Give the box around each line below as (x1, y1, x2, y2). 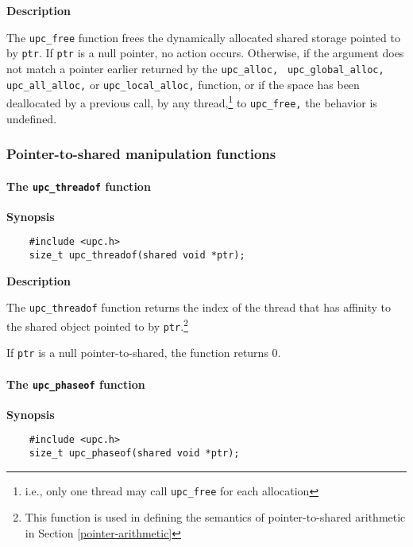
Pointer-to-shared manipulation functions (6, 144, 276, 164)
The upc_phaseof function (6, 375, 145, 392)
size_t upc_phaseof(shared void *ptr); (29, 448, 240, 460)
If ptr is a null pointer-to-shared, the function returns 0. (6, 344, 281, 361)
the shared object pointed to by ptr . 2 (6, 315, 188, 334)
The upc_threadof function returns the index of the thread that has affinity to (6, 299, 392, 316)
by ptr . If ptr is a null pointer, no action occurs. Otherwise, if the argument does (6, 45, 404, 61)
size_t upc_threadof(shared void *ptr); (29, 250, 245, 262)
